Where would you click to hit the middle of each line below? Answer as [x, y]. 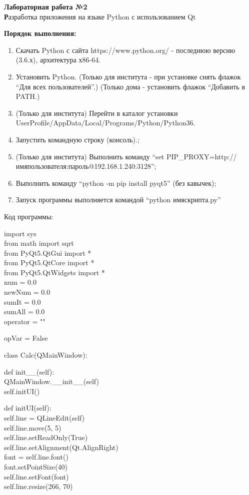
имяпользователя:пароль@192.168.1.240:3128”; [86, 166]
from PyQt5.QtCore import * [49, 262]
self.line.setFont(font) [36, 476]
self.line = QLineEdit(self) [44, 418]
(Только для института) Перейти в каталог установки [97, 113]
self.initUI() [22, 391]
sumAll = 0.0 [24, 311]
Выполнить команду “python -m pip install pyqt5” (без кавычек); [116, 183]
